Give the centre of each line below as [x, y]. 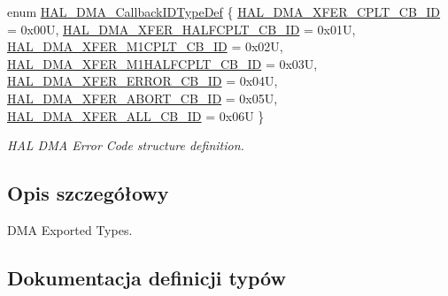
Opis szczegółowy [88, 193]
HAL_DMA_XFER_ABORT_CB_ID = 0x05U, [143, 98]
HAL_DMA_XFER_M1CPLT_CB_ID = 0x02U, [145, 46]
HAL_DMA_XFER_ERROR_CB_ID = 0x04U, [143, 81]
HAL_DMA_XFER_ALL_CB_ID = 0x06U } [136, 115]
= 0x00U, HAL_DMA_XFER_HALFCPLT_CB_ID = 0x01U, [182, 29]
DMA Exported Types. [70, 229]
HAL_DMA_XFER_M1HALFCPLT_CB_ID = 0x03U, [162, 63]
